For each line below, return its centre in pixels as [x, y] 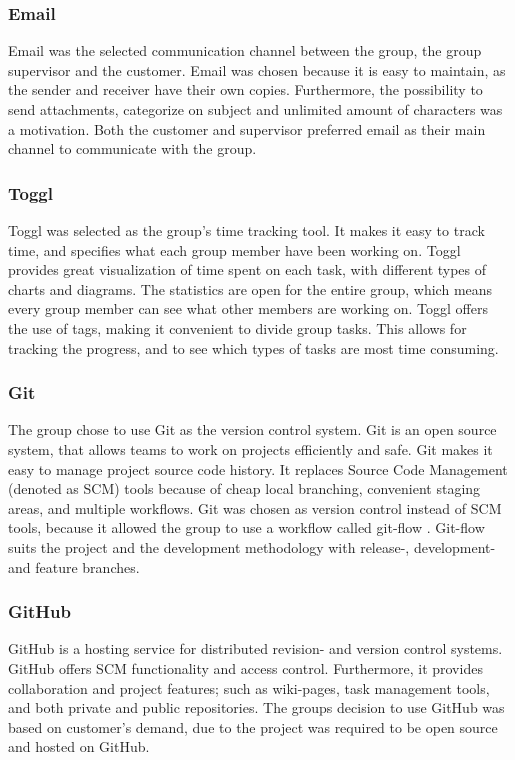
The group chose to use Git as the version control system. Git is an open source [252, 429]
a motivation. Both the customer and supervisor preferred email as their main [247, 128]
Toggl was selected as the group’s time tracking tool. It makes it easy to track [246, 230]
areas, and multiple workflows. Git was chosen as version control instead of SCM [255, 507]
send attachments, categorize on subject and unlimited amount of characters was [255, 109]
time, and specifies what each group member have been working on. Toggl [234, 249]
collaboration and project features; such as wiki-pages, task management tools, [249, 687]
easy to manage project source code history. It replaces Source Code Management [258, 468]
